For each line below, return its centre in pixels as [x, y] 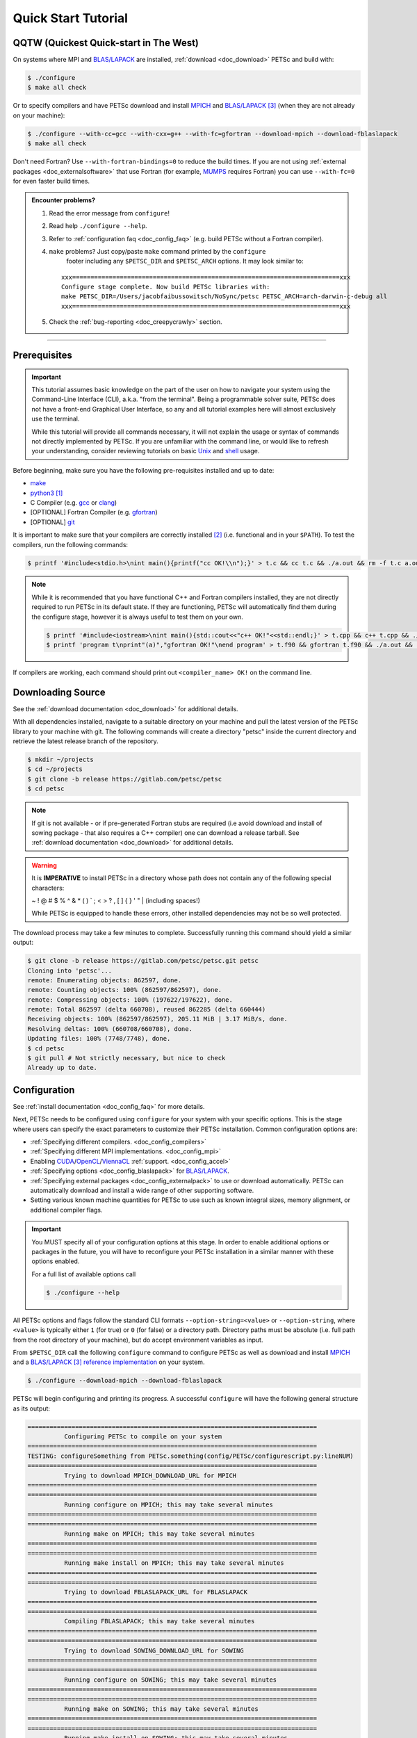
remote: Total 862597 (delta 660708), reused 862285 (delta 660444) [147, 1009]
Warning [44, 865]
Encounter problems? [64, 200]
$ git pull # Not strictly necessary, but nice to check [126, 1058]
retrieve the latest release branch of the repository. [86, 741]
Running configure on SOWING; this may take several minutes [170, 1680]
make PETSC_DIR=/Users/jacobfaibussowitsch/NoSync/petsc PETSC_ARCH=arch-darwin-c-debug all [224, 297]
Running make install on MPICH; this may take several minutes [174, 1563]
